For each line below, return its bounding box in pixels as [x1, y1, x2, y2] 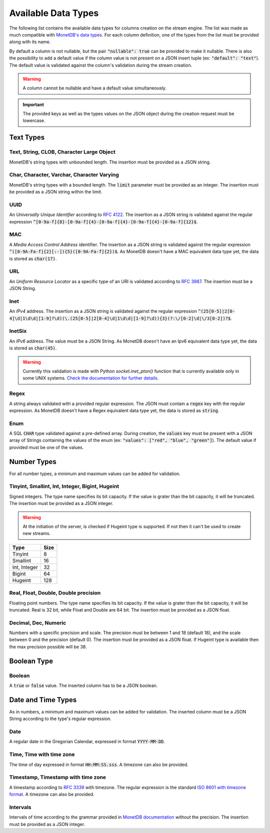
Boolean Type [9, 656, 53, 665]
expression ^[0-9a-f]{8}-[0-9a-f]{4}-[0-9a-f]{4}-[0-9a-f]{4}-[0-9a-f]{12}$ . [9, 218, 198, 224]
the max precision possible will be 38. [9, 643, 87, 649]
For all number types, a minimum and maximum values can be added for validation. [9, 470, 181, 476]
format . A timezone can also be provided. [9, 791, 94, 797]
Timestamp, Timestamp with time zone [9, 774, 106, 781]
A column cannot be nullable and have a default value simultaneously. [22, 85, 167, 91]
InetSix [9, 327, 27, 334]
